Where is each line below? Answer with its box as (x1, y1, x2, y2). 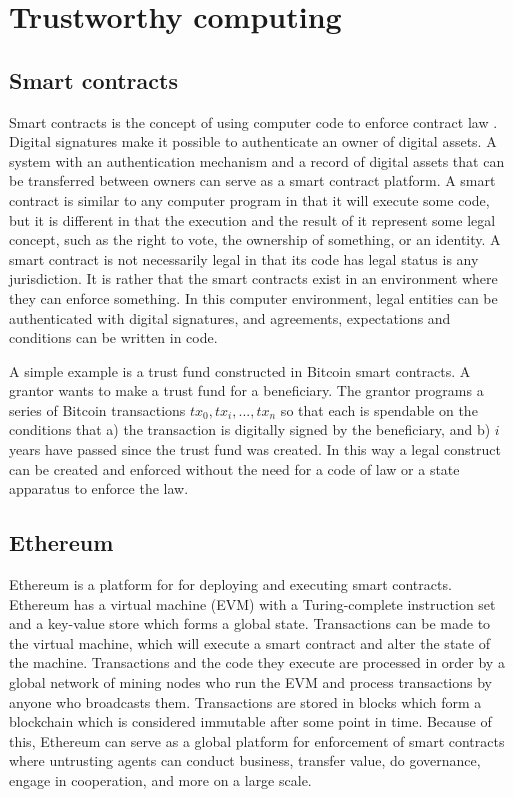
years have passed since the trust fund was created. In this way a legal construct (9, 439, 501, 460)
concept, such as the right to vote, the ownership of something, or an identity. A (9, 229, 501, 250)
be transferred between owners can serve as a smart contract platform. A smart (9, 170, 496, 191)
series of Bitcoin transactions (9, 399, 186, 420)
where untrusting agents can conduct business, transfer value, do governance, (9, 750, 481, 771)
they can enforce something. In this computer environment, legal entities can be (9, 287, 498, 308)
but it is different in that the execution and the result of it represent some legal (9, 209, 496, 230)
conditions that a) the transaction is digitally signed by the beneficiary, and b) (9, 419, 491, 440)
